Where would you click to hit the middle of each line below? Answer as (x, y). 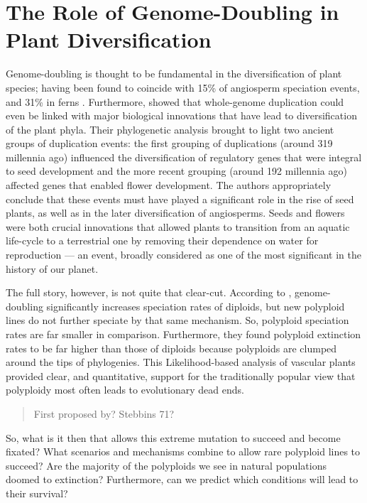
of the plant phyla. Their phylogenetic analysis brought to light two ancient (170, 129)
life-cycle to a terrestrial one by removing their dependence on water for (162, 240)
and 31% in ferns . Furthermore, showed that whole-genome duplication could (175, 101)
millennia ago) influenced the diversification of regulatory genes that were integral (184, 157)
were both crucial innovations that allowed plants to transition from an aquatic (178, 226)
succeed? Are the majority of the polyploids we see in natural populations (166, 465)
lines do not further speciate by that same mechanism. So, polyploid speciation (177, 320)
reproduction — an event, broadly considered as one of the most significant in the (183, 255)
